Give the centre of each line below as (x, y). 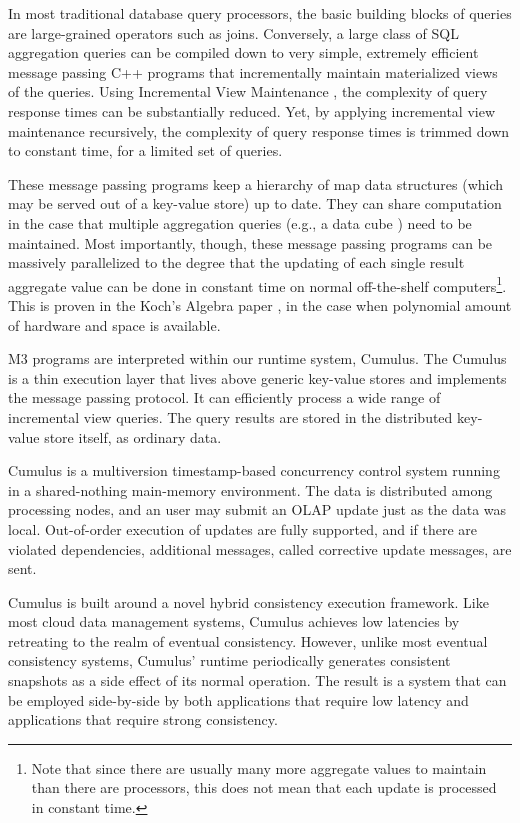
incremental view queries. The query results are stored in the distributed (230, 416)
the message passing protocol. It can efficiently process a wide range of (224, 397)
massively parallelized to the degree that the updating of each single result (236, 262)
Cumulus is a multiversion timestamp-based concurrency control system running (254, 470)
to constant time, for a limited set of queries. (145, 150)
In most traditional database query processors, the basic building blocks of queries (260, 13)
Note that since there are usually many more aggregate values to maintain (259, 767)
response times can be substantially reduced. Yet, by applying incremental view (252, 110)
